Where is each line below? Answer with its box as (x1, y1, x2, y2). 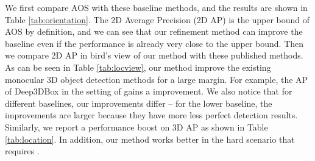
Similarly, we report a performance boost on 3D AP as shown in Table (5, 120, 268, 133)
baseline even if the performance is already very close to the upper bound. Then (5, 37, 304, 49)
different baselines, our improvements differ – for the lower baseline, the (5, 96, 272, 109)
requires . (5, 145, 40, 157)
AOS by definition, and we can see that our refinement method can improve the (5, 25, 303, 38)
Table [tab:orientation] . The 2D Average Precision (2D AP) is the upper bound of (5, 13, 310, 26)
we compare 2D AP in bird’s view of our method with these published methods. (5, 49, 303, 62)
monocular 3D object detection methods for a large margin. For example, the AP (5, 73, 308, 85)
